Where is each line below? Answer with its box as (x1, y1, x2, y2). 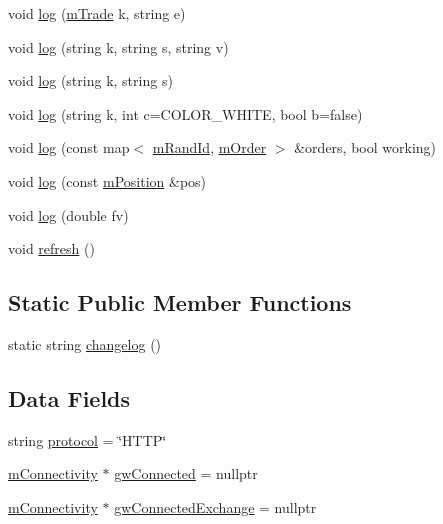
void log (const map (8, 137, 130, 158)
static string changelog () (8, 333, 162, 354)
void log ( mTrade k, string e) (8, 3, 186, 23)
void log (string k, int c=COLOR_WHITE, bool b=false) (8, 103, 363, 124)
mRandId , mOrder (152, 137, 267, 158)
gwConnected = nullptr (114, 463, 258, 484)
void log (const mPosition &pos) (8, 170, 207, 191)
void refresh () (8, 238, 95, 259)
